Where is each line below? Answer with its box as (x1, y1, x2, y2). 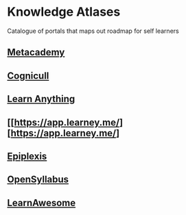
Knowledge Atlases (7, 4, 121, 20)
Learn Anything (7, 93, 75, 105)
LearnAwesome (7, 197, 76, 209)
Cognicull (7, 70, 49, 81)
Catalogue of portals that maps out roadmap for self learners (7, 27, 180, 35)
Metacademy (7, 47, 65, 58)
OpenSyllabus (7, 174, 69, 186)
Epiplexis (7, 150, 47, 162)
